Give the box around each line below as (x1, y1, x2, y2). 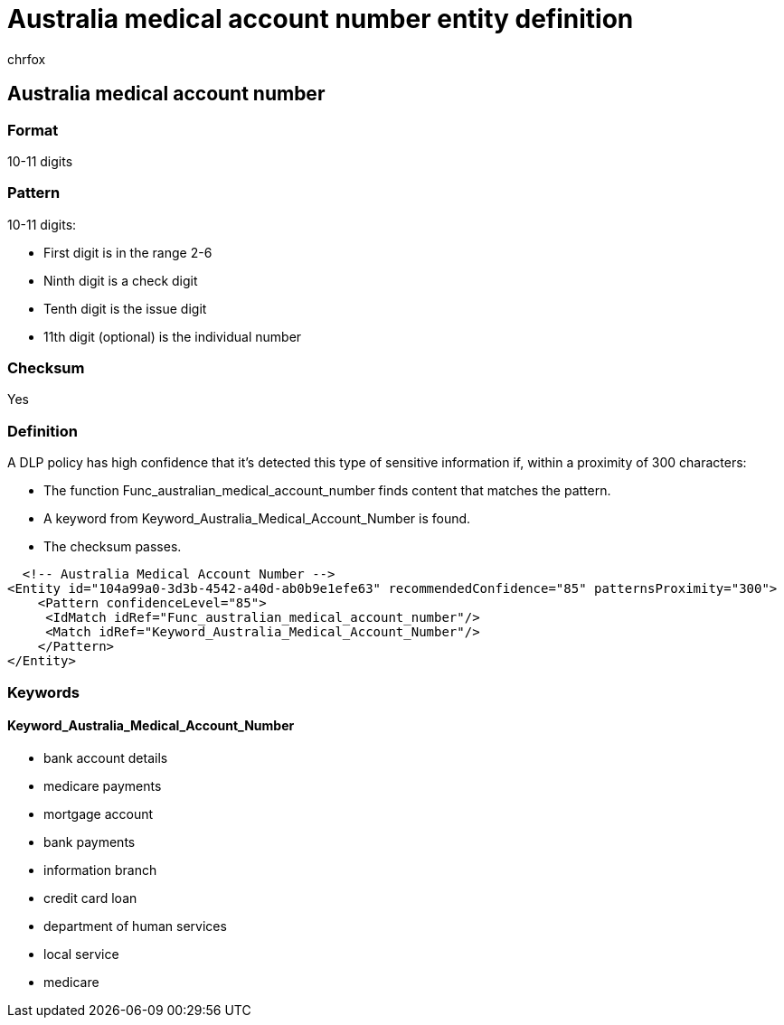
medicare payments (43, 777, 162, 794)
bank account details (43, 749, 168, 766)
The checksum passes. (43, 539, 182, 555)
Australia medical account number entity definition (7, 4, 634, 34)
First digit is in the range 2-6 (43, 244, 213, 260)
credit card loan (43, 889, 137, 906)
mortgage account (43, 805, 154, 822)
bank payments (43, 833, 136, 850)
